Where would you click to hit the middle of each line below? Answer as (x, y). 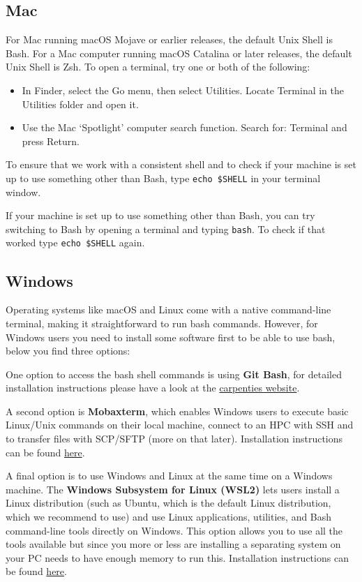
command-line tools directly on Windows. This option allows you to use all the (174, 530)
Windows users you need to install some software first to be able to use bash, (171, 337)
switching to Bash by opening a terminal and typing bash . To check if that (166, 229)
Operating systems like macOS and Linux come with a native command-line (168, 309)
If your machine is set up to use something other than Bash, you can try (160, 215)
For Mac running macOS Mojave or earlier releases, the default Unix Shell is (169, 39)
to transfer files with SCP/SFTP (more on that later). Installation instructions (174, 439)
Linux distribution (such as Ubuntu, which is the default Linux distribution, (168, 503)
